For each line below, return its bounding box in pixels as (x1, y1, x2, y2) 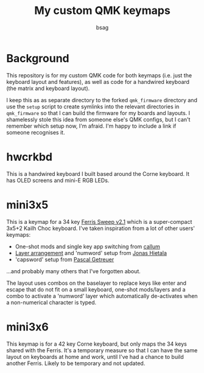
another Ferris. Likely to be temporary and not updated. (6, 360, 146, 367)
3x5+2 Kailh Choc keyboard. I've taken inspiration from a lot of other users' (6, 225, 195, 232)
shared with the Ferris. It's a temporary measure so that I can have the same (6, 346, 198, 354)
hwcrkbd (6, 150, 53, 164)
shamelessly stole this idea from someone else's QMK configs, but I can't (6, 116, 191, 123)
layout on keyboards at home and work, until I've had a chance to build (6, 353, 184, 360)
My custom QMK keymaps (34, 4, 171, 18)
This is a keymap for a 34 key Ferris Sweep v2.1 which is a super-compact (6, 218, 192, 225)
